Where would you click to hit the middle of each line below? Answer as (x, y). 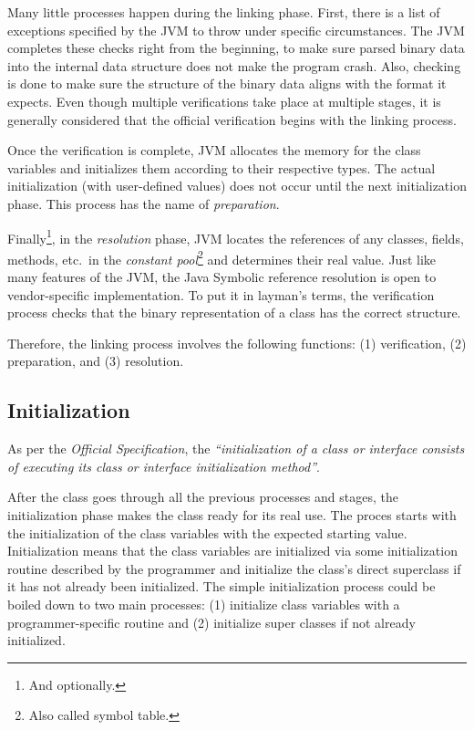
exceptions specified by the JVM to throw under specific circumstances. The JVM (236, 30)
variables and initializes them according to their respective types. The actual (222, 167)
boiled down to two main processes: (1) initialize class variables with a (204, 604)
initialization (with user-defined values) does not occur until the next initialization (237, 186)
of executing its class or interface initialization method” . (164, 466)
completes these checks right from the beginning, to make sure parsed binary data (236, 48)
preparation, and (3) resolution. (96, 361)
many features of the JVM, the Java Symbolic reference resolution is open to (222, 277)
